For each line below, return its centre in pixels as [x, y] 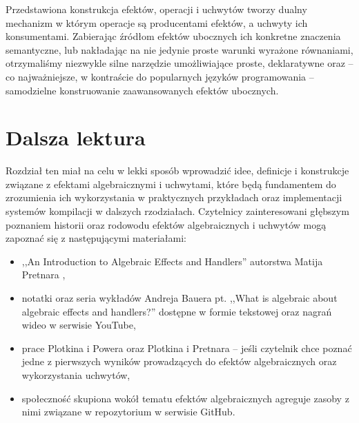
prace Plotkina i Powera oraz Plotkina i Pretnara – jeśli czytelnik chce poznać [187, 348]
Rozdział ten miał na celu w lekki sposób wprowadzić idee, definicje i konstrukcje [177, 171]
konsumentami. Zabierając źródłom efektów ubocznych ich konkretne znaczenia [173, 36]
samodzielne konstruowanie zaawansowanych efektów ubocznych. [142, 90]
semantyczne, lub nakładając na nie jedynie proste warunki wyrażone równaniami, [179, 49]
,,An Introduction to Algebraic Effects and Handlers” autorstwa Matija [172, 261]
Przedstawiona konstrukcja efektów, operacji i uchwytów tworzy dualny [156, 9]
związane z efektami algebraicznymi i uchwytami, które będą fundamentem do [171, 184]
